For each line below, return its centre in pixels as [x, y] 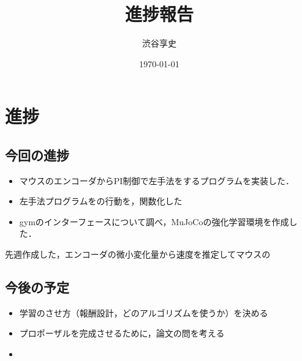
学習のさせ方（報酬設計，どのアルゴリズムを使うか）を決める [144, 312]
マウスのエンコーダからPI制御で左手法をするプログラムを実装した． [157, 180]
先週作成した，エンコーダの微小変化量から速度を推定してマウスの [138, 254]
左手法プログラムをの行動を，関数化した [101, 201]
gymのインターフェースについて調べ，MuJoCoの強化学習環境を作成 [154, 221]
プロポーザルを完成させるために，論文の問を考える [122, 333]
